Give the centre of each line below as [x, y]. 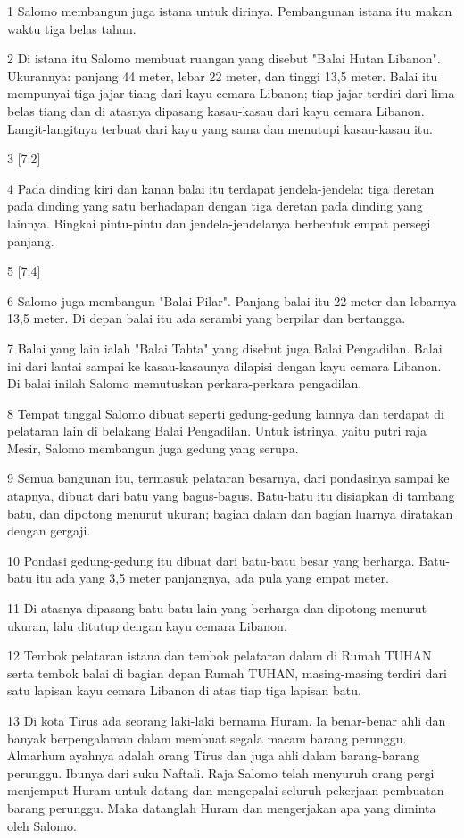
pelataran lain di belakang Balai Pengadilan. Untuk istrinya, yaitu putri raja [217, 431]
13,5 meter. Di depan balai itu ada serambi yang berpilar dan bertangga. [207, 318]
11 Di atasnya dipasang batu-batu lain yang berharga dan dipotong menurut [217, 608]
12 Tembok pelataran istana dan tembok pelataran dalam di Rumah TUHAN [220, 655]
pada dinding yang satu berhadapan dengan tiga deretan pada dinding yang [215, 206]
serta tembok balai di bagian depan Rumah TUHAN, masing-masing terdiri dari [227, 672]
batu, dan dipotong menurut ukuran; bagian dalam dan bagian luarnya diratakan [230, 513]
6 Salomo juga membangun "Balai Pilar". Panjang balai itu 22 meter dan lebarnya [232, 300]
